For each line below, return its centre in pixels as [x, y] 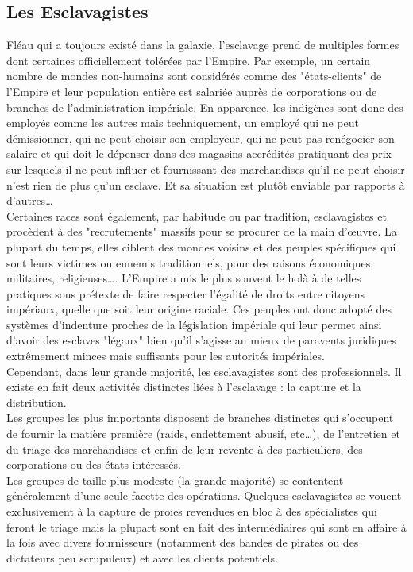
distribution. [37, 402]
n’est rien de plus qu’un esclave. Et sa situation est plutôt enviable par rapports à [206, 184]
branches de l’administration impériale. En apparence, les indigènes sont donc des [205, 107]
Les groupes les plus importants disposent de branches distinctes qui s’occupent [200, 418]
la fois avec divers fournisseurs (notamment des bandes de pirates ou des [183, 542]
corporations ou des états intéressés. [94, 465]
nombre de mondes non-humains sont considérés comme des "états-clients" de [194, 76]
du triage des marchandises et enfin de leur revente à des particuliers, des [185, 449]
